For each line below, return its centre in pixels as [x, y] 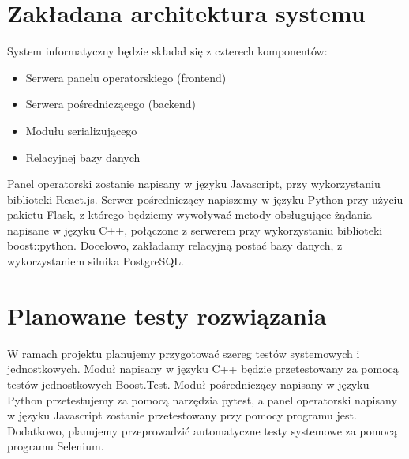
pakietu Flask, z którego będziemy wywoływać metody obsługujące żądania [189, 214]
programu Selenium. [56, 446]
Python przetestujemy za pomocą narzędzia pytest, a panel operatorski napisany [202, 399]
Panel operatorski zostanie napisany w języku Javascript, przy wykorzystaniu [194, 184]
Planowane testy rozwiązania [167, 315]
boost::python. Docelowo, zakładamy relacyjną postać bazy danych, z [175, 245]
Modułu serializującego [81, 130]
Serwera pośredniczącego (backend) [111, 104]
